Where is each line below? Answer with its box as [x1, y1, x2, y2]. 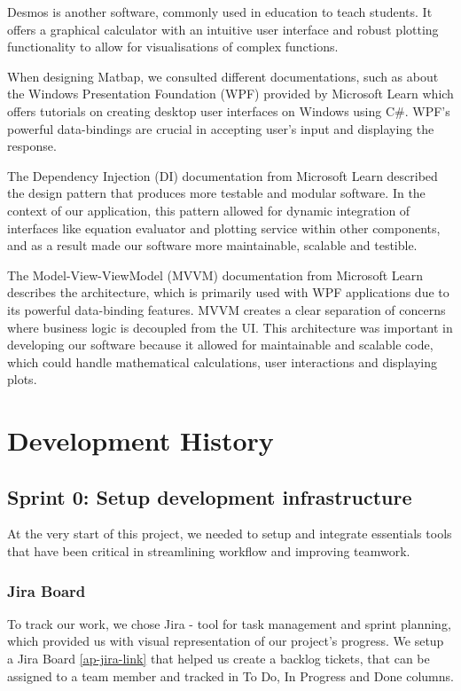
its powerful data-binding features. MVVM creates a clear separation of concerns [7, 300, 446, 318]
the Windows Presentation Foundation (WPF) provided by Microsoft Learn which [7, 84, 454, 103]
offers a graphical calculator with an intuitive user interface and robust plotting [7, 20, 439, 38]
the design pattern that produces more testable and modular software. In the [7, 184, 426, 202]
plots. [7, 370, 37, 389]
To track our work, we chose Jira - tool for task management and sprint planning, [7, 614, 451, 632]
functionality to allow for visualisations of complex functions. [7, 37, 339, 56]
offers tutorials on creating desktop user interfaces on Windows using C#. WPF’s [7, 101, 450, 120]
